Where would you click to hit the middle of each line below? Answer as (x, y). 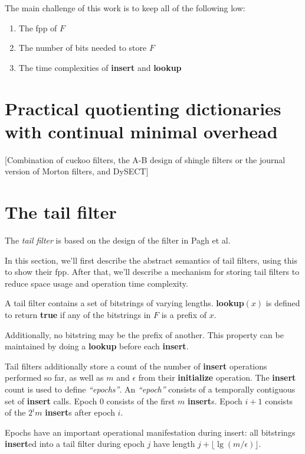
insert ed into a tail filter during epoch (75, 444)
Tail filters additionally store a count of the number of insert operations (136, 366)
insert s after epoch (80, 412)
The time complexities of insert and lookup (100, 67)
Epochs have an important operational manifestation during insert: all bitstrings (150, 432)
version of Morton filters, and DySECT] (77, 171)
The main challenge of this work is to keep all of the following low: (125, 8)
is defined (283, 303)
